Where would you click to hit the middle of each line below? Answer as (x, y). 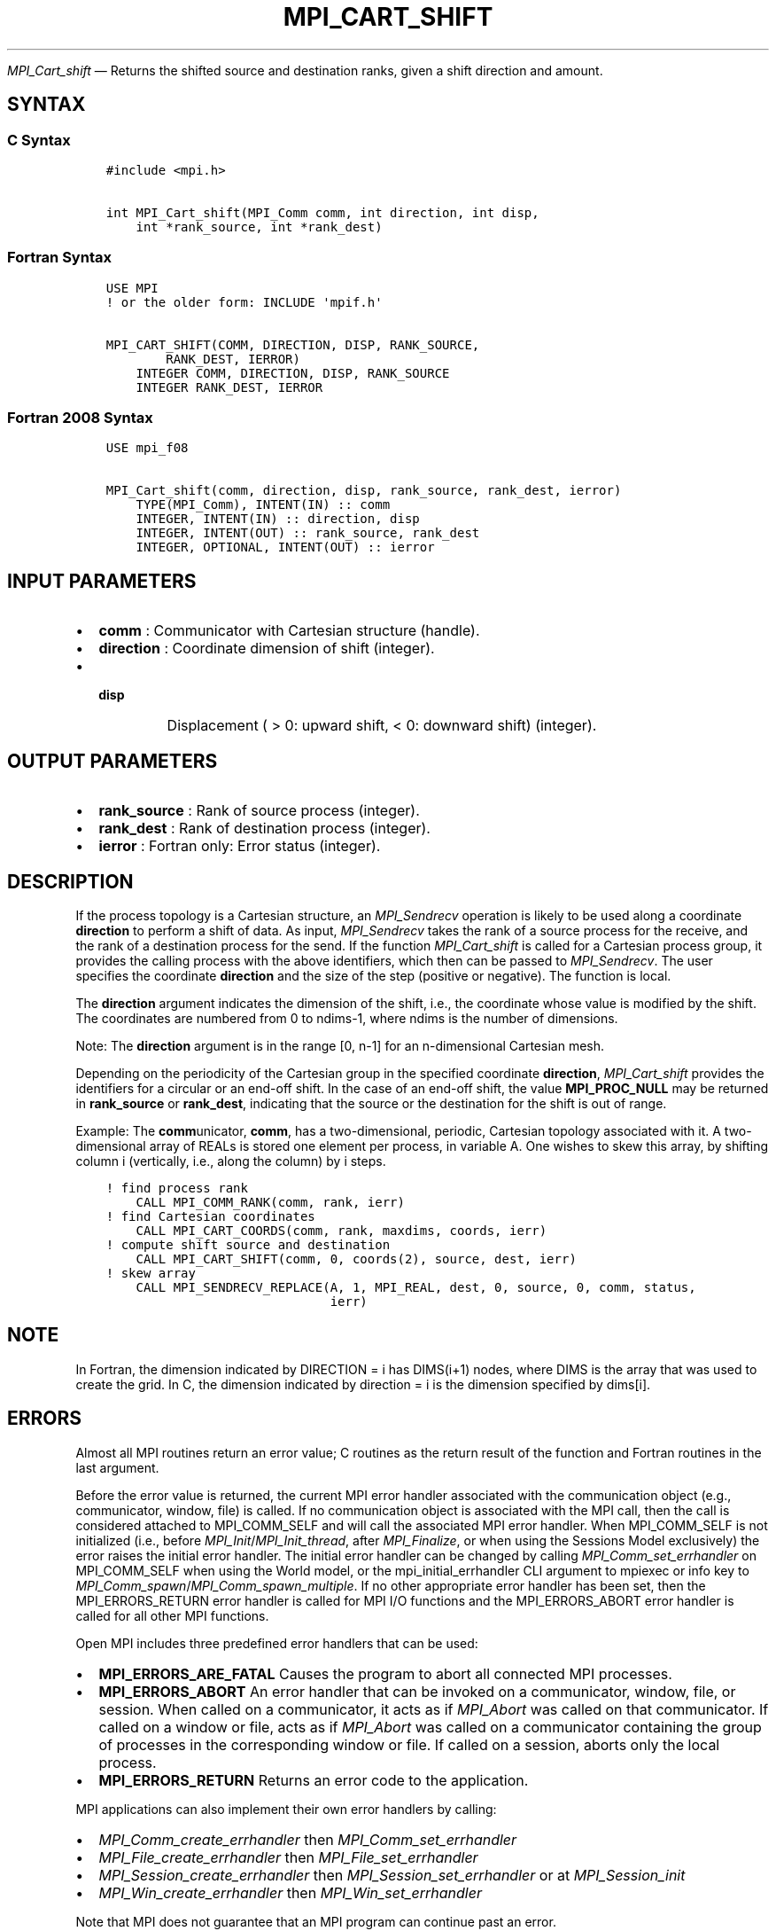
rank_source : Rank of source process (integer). (259, 811)
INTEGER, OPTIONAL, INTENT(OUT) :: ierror (285, 547)
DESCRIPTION (70, 881)
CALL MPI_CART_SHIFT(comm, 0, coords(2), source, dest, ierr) (356, 1259)
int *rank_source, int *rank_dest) (259, 227)
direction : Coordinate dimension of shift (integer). (267, 649)
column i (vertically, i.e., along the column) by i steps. (231, 1161)
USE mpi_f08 (147, 448)
